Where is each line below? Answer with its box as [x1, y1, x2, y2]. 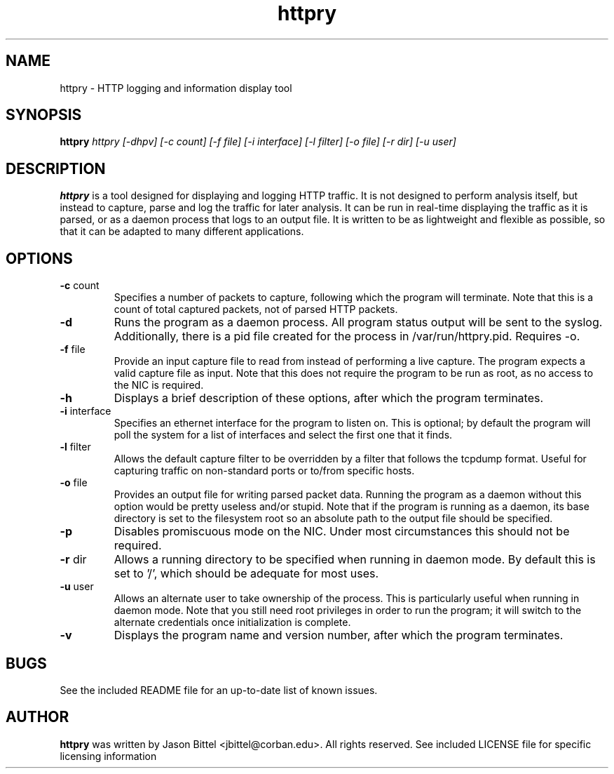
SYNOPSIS [6, 106, 82, 124]
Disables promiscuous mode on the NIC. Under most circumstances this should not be [114, 524, 570, 539]
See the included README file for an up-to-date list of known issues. [60, 683, 378, 696]
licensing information [60, 749, 157, 762]
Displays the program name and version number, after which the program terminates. [114, 628, 564, 643]
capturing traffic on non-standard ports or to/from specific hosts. [114, 465, 415, 477]
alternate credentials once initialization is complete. [114, 616, 351, 629]
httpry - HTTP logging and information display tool [60, 81, 292, 94]
